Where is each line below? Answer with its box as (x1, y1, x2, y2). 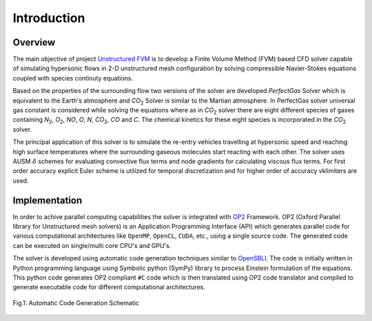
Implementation (12, 194, 83, 206)
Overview (12, 37, 56, 48)
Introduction (12, 10, 85, 25)
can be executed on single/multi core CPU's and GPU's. (12, 241, 172, 249)
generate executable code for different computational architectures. (12, 283, 206, 291)
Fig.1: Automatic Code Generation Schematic (12, 298, 140, 307)
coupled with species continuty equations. (12, 74, 134, 82)
